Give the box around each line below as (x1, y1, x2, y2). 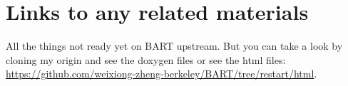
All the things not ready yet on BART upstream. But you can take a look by (6, 38, 343, 53)
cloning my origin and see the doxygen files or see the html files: (6, 52, 286, 67)
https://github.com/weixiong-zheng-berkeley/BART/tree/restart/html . (6, 66, 317, 81)
